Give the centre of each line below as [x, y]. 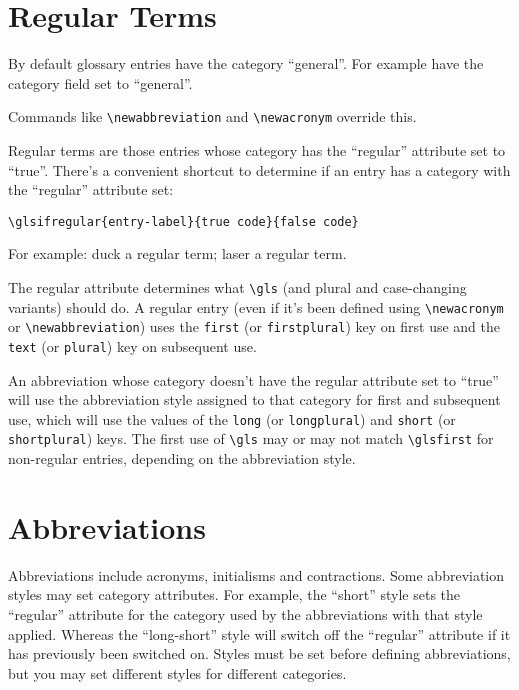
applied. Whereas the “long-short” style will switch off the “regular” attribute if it [259, 633]
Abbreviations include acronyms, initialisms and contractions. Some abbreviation [256, 574]
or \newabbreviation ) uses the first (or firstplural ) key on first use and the [254, 326]
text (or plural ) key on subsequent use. [132, 345]
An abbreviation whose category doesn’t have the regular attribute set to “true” [253, 379]
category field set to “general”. [100, 82]
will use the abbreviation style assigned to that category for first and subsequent [254, 399]
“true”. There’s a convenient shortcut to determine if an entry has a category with [259, 169]
